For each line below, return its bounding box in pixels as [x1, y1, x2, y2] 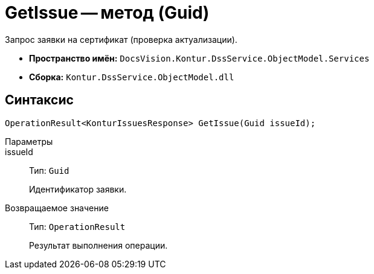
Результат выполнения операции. [29, 240, 168, 250]
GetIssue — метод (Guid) [5, 2, 210, 23]
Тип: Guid [29, 165, 69, 176]
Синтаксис [5, 92, 74, 108]
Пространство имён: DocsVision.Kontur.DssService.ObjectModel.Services [29, 53, 370, 63]
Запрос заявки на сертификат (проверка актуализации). [5, 34, 237, 45]
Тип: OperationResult [29, 221, 126, 232]
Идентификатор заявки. [29, 183, 127, 194]
